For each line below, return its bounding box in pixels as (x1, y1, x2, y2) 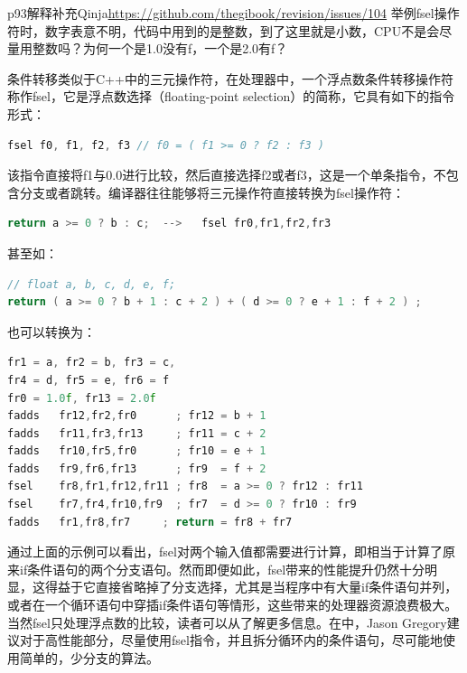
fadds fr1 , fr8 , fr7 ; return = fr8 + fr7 (7, 515, 293, 528)
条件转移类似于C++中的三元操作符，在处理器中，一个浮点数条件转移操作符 (7, 69, 453, 88)
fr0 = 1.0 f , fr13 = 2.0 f (7, 391, 156, 405)
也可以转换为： (7, 322, 96, 341)
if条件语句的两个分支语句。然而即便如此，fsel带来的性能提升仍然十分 (19, 559, 425, 578)
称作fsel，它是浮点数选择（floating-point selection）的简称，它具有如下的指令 (7, 87, 455, 106)
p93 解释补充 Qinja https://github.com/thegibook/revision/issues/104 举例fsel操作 (7, 4, 460, 22)
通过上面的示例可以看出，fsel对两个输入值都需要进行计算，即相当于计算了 (7, 542, 443, 561)
